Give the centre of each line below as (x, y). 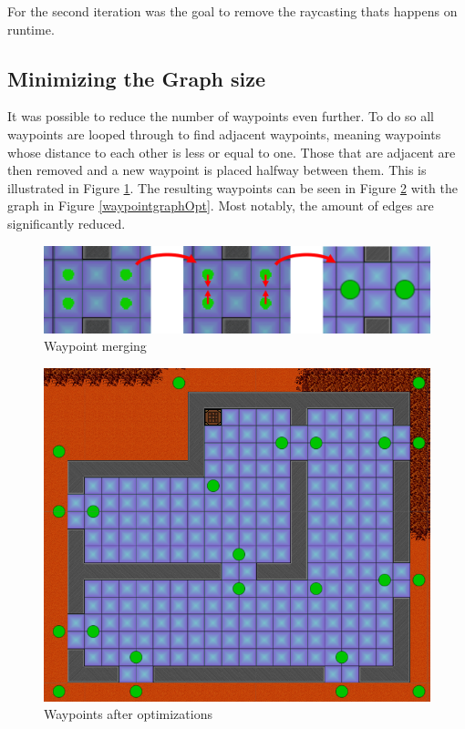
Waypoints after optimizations (128, 714)
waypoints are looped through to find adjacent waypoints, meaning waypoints (224, 133)
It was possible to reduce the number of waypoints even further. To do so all (221, 116)
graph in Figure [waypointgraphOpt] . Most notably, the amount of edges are (221, 205)
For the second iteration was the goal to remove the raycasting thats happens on (232, 11)
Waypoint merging (95, 346)
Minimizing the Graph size (137, 78)
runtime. (31, 29)
